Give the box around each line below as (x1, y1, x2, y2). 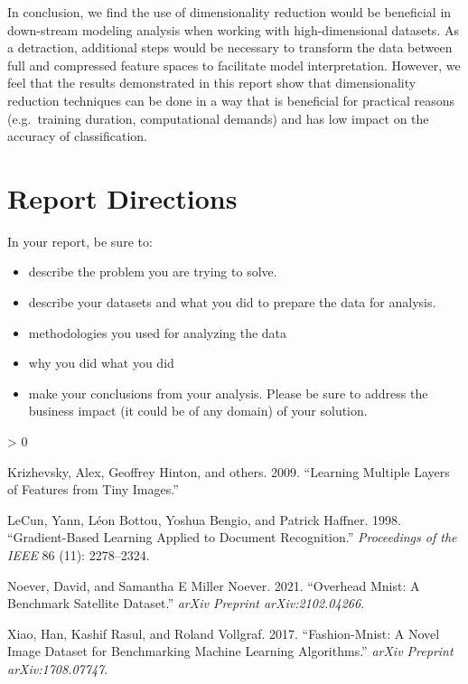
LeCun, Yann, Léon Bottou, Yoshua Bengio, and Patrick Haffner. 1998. (7, 510, 401, 529)
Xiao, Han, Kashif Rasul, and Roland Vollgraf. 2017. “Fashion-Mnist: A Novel (7, 623, 440, 642)
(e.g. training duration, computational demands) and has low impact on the (7, 108, 429, 127)
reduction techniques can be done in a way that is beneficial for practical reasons (7, 90, 455, 109)
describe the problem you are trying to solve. (28, 262, 277, 281)
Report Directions (7, 179, 238, 216)
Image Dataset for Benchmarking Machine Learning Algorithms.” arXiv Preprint (7, 642, 454, 661)
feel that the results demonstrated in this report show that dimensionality (7, 73, 417, 92)
